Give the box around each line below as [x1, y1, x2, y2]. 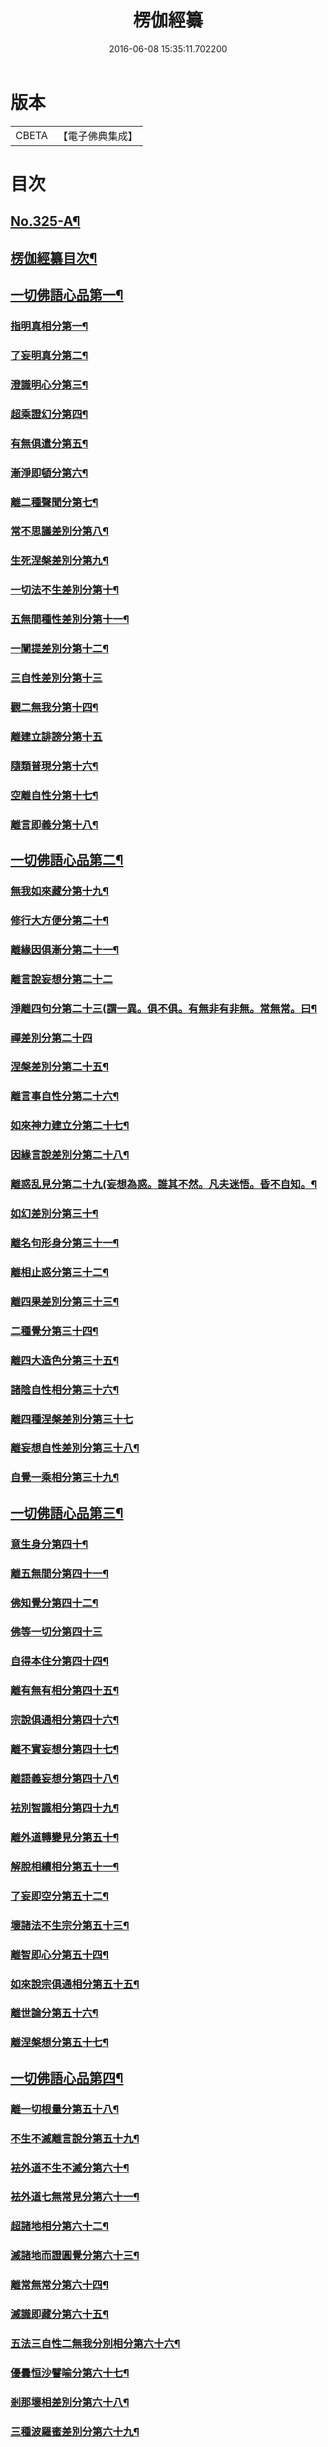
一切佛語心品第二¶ [10, 852, 124, 869]
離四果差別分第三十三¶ [10, 1294, 120, 1308]
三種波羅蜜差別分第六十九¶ [10, 2424, 140, 2438]
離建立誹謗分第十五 [10, 729, 103, 743]
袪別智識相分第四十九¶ [10, 1801, 120, 1815]
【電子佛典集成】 [57, 129, 138, 143]
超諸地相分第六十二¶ [10, 2219, 110, 2233]
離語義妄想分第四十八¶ [10, 1772, 120, 1786]
